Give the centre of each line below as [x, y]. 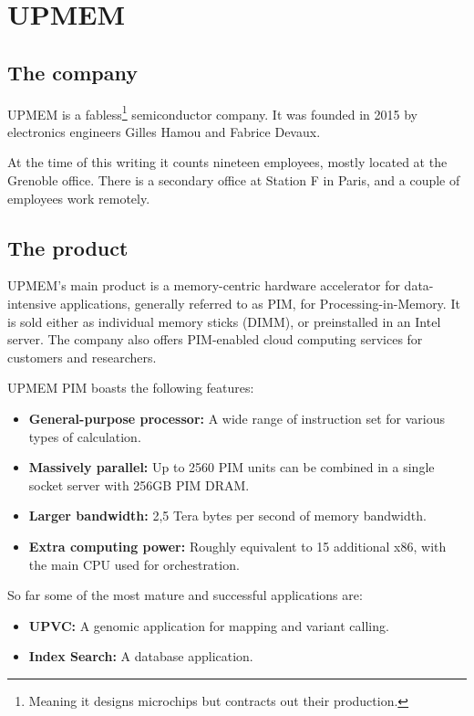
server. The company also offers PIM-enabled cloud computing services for [215, 339]
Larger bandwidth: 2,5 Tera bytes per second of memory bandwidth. [227, 516]
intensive [32, 303]
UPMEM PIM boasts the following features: [131, 388]
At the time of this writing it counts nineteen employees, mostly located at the [227, 162]
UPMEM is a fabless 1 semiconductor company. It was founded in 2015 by [213, 112]
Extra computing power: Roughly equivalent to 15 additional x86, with [237, 546]
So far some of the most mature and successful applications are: [185, 595]
